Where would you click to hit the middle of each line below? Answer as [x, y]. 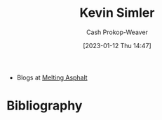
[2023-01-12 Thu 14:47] [117, 45]
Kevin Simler [117, 13]
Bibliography [45, 106]
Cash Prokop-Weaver [117, 32]
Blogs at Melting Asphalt [52, 77]
